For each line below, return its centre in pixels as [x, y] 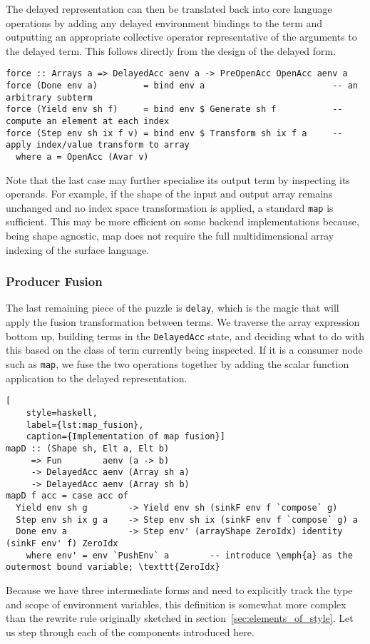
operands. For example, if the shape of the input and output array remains [169, 194]
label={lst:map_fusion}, [85, 425]
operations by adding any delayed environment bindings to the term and [164, 22]
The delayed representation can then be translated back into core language [169, 9]
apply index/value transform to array [98, 145]
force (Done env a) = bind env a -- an [182, 86]
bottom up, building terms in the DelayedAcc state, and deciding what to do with [185, 336]
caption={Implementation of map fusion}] [125, 437]
